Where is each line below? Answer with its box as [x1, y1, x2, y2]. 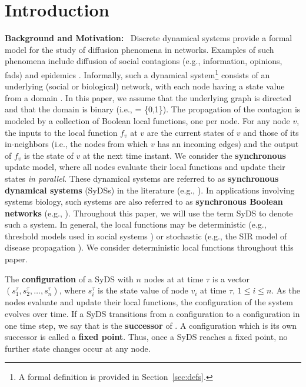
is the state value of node [98, 284, 188, 296]
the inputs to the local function [5, 126, 118, 138]
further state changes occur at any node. [5, 342, 151, 354]
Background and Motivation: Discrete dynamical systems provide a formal [5, 32, 292, 44]
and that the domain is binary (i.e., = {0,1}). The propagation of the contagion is [5, 103, 301, 115]
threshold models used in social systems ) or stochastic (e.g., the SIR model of [5, 229, 287, 242]
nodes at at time [144, 272, 204, 285]
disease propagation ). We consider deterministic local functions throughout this [5, 241, 294, 253]
